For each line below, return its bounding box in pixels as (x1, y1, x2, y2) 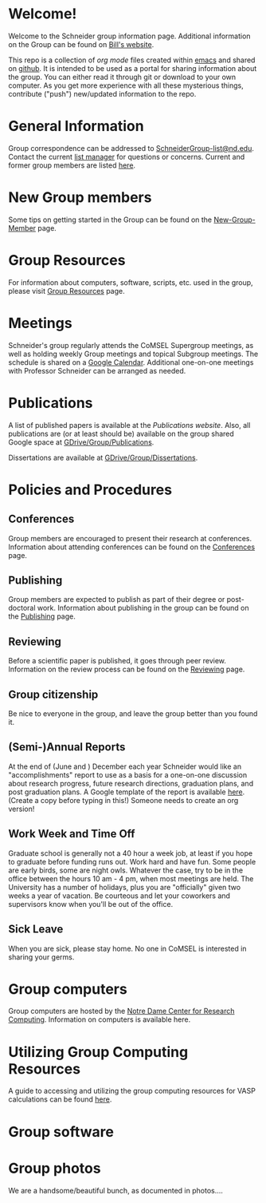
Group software (8, 1122, 114, 1141)
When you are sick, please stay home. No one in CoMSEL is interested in (8, 944, 247, 953)
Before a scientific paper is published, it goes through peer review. (8, 656, 227, 666)
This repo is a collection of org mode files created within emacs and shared (8, 55, 256, 65)
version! (8, 804, 35, 813)
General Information (8, 117, 145, 136)
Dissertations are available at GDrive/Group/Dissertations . (8, 453, 198, 462)
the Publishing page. (8, 611, 76, 621)
